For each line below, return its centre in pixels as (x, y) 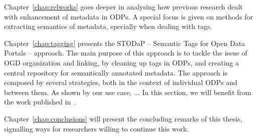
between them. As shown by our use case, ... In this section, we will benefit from (128, 92)
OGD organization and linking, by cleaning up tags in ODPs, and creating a (122, 62)
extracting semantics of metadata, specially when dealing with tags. (108, 26)
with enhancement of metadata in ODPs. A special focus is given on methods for (128, 16)
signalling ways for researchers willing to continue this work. (97, 128)
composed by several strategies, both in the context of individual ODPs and (121, 82)
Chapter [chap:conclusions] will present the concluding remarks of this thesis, (123, 118)
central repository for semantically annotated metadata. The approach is (116, 72)
